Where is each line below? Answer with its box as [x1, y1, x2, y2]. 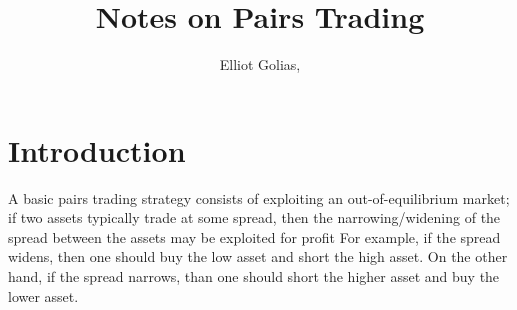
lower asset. [8, 285, 79, 306]
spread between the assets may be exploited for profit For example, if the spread [8, 226, 501, 247]
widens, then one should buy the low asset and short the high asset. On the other [8, 246, 508, 267]
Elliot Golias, [219, 54, 301, 75]
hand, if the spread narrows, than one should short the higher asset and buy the [8, 266, 500, 287]
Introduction [8, 129, 186, 170]
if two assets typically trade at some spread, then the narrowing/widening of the [8, 207, 501, 228]
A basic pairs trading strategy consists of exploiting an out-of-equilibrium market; [8, 187, 510, 208]
